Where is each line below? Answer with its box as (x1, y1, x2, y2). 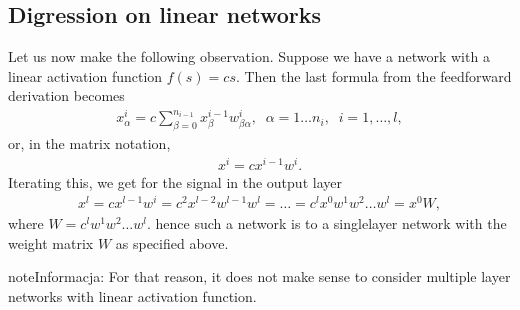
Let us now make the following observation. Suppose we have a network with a (8, 46, 490, 67)
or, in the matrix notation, (8, 132, 171, 153)
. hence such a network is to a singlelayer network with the (147, 213, 507, 234)
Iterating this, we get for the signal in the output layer (8, 171, 342, 192)
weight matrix (8, 232, 94, 253)
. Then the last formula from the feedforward (235, 65, 512, 86)
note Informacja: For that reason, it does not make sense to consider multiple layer (8, 266, 511, 287)
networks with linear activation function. (8, 286, 257, 307)
